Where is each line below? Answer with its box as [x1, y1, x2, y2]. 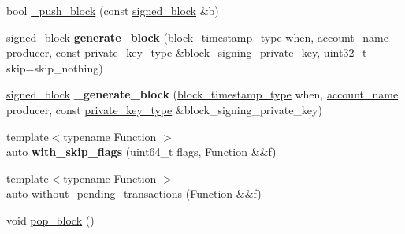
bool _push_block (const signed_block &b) [6, 2, 219, 18]
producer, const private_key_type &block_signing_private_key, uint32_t [6, 44, 367, 61]
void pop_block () [6, 211, 95, 228]
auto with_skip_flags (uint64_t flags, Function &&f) [6, 143, 277, 160]
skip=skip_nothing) [6, 59, 103, 76]
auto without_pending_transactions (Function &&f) [6, 185, 262, 202]
